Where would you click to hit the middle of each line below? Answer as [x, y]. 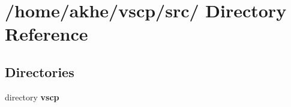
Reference [46, 34]
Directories [40, 71]
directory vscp [32, 97]
